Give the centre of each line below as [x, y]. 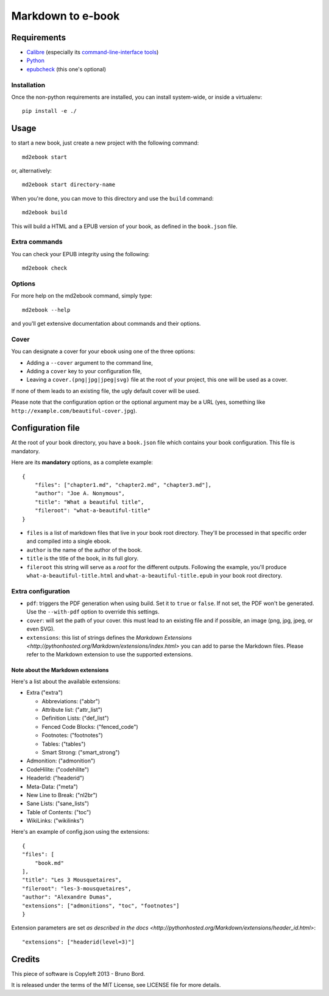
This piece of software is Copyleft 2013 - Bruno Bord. [78, 973]
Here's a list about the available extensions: [66, 681]
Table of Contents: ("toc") [59, 812]
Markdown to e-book [65, 16]
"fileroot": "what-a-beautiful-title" [93, 511]
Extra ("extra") [45, 693]
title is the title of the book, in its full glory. [83, 559]
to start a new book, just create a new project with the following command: [105, 143]
